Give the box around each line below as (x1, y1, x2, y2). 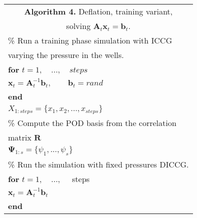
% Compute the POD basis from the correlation (8, 116, 176, 128)
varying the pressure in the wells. (8, 49, 124, 60)
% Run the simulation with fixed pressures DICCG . (8, 158, 189, 170)
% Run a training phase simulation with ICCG (8, 34, 172, 46)
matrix (8, 131, 32, 143)
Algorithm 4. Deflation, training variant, (24, 5, 173, 17)
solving (66, 20, 91, 31)
